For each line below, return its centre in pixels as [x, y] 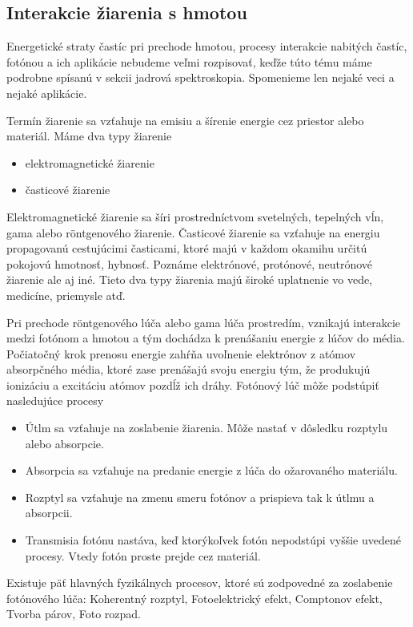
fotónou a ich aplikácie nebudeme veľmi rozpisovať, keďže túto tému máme [189, 61]
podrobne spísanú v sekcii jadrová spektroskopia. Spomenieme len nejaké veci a [200, 77]
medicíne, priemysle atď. [66, 295]
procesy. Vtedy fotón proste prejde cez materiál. [143, 555]
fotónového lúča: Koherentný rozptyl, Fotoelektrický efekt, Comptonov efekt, [194, 598]
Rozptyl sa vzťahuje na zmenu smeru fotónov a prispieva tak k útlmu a [200, 497]
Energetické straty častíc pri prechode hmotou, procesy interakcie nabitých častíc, [207, 46]
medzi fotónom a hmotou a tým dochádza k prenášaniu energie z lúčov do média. [206, 338]
